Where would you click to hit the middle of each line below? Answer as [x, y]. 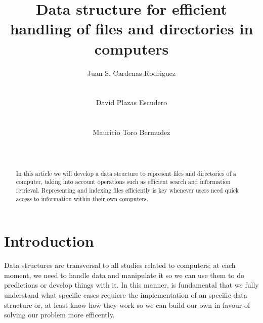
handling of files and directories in [131, 29]
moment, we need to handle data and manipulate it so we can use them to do [124, 275]
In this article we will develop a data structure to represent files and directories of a [126, 173]
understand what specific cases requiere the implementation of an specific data [126, 294]
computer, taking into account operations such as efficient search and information [123, 182]
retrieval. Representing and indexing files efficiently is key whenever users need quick [127, 190]
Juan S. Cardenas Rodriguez [131, 73]
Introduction [49, 241]
